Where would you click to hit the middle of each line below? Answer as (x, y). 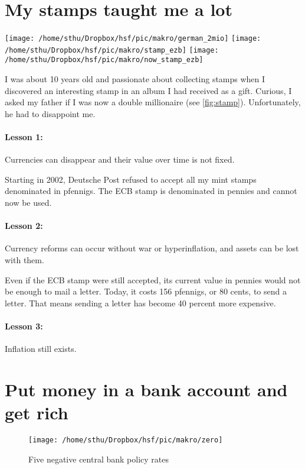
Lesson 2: (24, 226)
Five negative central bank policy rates (99, 459)
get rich (37, 413)
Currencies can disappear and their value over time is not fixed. (120, 159)
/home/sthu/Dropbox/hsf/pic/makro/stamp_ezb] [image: (112, 50)
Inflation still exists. (41, 349)
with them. (24, 260)
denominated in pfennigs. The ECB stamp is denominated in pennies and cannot (151, 191)
